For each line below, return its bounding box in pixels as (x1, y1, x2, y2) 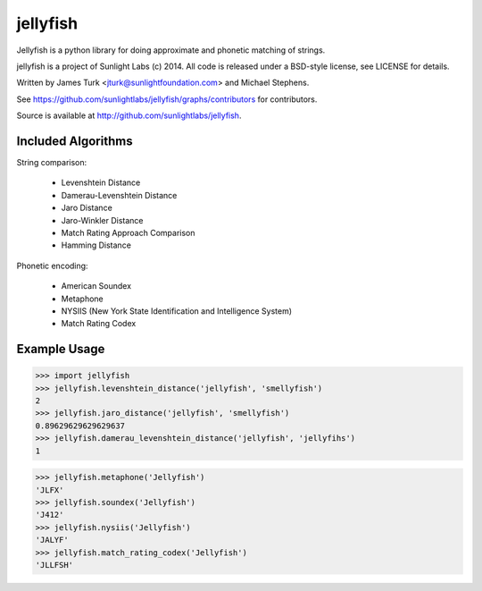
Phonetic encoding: (16, 260, 88, 271)
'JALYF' (35, 535, 69, 545)
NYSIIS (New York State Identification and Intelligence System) (61, 305, 293, 317)
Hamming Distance (61, 240, 131, 250)
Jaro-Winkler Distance (61, 215, 144, 225)
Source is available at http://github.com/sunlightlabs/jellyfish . (16, 110, 242, 121)
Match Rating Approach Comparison (61, 227, 195, 238)
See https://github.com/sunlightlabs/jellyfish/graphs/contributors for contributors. (16, 94, 318, 105)
